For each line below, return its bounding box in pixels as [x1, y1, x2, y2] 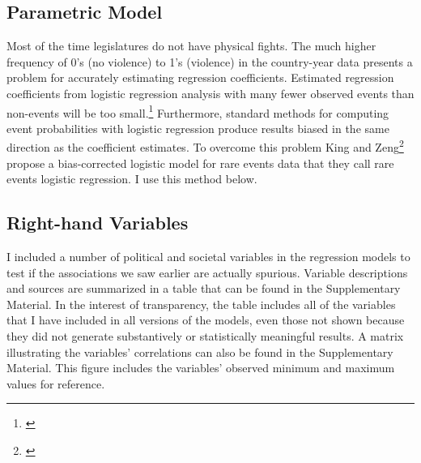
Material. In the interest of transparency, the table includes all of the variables [6, 295, 396, 312]
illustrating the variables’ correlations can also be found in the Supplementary [6, 343, 393, 360]
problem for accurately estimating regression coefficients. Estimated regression [6, 69, 394, 86]
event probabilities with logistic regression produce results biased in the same [6, 119, 389, 136]
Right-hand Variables [6, 210, 189, 235]
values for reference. [6, 375, 105, 392]
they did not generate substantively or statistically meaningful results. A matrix [6, 328, 404, 345]
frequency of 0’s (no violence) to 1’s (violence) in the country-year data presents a [6, 53, 413, 70]
